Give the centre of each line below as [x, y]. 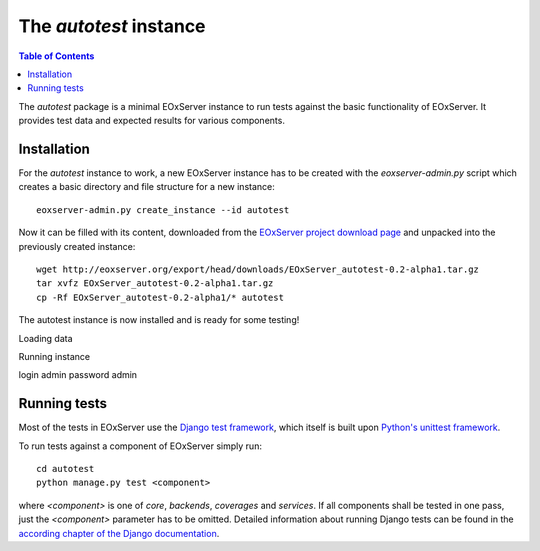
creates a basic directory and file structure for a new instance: [146, 187]
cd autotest [65, 468]
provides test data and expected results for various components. [151, 121]
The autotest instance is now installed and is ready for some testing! [159, 320]
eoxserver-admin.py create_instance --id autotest [163, 209]
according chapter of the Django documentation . [119, 533]
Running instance [54, 356]
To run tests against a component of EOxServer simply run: [140, 446]
